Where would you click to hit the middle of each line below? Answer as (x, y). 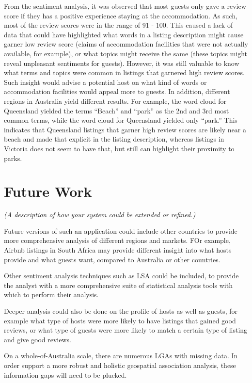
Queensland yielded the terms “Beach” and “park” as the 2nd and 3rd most (117, 110)
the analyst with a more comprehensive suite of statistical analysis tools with (118, 285)
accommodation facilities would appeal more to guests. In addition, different (117, 91)
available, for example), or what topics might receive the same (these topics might (126, 53)
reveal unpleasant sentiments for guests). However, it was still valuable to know (122, 63)
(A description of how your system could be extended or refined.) (100, 215)
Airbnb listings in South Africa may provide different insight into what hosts (118, 250)
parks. (13, 158)
